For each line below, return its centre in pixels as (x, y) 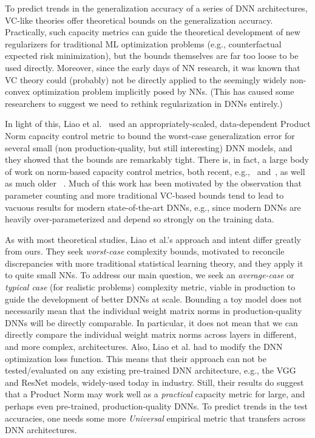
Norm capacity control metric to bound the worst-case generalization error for (150, 135)
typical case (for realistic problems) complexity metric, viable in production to (150, 287)
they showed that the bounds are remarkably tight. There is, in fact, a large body (157, 159)
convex (18, 91)
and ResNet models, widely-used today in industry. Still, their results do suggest (154, 382)
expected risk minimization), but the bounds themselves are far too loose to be (152, 56)
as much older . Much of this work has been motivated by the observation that (153, 183)
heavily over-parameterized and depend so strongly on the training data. (140, 219)
